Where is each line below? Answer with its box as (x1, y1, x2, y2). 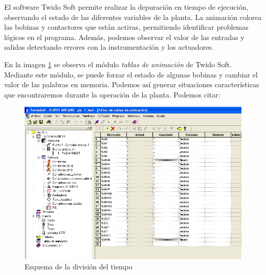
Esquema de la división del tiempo (25, 261, 132, 271)
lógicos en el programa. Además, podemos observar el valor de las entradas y (4, 31, 245, 42)
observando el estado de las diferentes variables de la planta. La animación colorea (4, 11, 262, 22)
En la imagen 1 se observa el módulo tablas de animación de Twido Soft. (4, 58, 232, 69)
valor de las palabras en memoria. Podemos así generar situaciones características (4, 79, 259, 90)
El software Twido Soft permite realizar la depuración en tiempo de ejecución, (4, 2, 249, 12)
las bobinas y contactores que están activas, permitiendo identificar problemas (4, 22, 249, 32)
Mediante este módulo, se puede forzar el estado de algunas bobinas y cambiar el (4, 69, 258, 80)
